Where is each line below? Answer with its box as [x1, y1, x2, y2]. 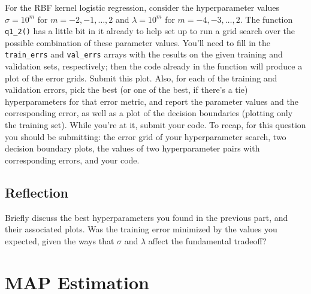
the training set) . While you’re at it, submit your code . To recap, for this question [5, 119, 306, 131]
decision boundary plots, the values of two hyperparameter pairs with [5, 142, 260, 154]
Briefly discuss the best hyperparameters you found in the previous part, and [5, 211, 288, 223]
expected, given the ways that [5, 234, 114, 247]
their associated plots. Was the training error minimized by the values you [5, 223, 277, 235]
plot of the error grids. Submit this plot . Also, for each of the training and [5, 71, 277, 84]
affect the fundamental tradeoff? [148, 234, 267, 247]
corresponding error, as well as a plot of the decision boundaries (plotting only [5, 107, 293, 119]
